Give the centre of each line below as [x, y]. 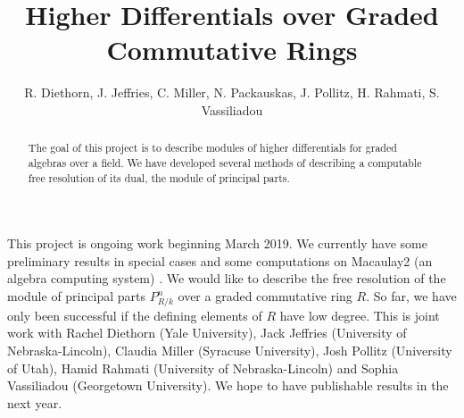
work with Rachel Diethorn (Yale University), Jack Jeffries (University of [207, 333]
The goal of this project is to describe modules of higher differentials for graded [212, 148]
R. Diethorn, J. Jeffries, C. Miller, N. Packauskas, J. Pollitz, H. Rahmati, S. [232, 92]
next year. [35, 402]
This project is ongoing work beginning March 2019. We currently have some [217, 243]
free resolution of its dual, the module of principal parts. [159, 177]
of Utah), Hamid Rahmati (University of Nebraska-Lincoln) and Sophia [203, 368]
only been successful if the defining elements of [135, 315]
